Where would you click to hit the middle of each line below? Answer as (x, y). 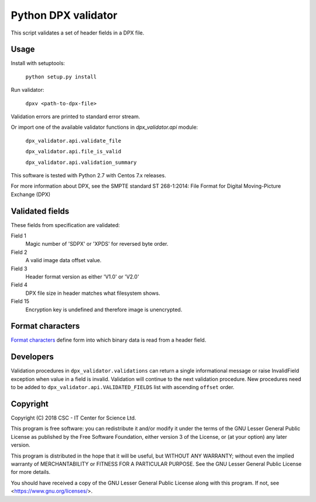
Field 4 (19, 285)
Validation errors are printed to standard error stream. (75, 116)
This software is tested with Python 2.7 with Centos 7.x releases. (88, 175)
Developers (32, 357)
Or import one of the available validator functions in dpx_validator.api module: (104, 127)
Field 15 (20, 301)
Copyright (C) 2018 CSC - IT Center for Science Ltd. (73, 418)
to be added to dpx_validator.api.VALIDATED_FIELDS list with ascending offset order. (123, 387)
